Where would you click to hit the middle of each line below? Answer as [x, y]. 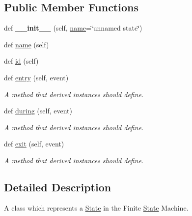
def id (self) [21, 61]
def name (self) [27, 44]
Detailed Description [58, 187]
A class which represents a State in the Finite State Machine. [96, 207]
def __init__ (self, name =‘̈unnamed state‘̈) [73, 28]
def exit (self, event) [34, 144]
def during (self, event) [38, 111]
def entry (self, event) [36, 77]
